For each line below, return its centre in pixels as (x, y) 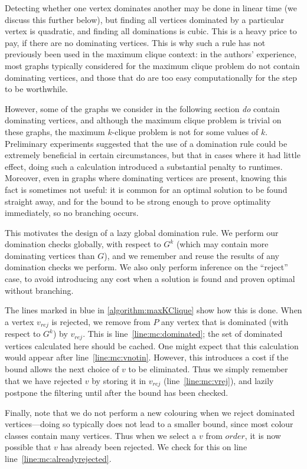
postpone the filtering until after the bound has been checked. (117, 392)
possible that (28, 447)
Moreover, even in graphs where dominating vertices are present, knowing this (146, 178)
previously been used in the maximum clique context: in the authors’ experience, (151, 54)
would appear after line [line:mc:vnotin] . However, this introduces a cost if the (147, 357)
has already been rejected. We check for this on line (154, 447)
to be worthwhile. (36, 89)
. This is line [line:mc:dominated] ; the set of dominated (183, 334)
